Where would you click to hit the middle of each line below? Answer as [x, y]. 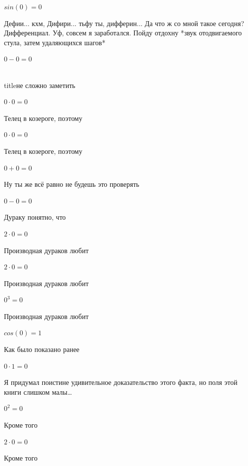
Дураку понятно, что [35, 217]
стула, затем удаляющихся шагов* [55, 42]
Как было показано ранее [42, 349]
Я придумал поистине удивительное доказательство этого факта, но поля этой [121, 382]
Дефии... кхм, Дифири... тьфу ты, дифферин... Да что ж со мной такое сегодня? [124, 23]
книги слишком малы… [38, 392]
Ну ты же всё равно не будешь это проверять [72, 184]
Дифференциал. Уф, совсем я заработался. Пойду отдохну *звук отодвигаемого [123, 33]
